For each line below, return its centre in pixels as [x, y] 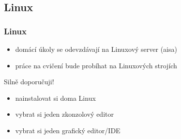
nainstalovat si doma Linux [55, 98]
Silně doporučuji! [29, 82]
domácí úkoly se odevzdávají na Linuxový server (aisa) [96, 49]
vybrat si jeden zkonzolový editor [64, 114]
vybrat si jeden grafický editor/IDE [68, 130]
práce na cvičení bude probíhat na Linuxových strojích [96, 65]
